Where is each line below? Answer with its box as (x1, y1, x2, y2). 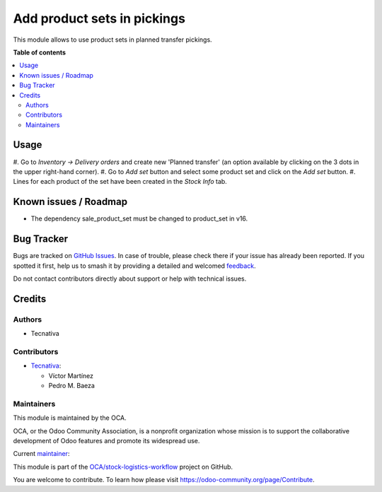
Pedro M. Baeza (48, 382, 95, 390)
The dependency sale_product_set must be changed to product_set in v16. (30, 214, 248, 223)
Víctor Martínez (48, 371, 94, 380)
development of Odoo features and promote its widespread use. (13, 436, 200, 445)
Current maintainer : (13, 450, 70, 458)
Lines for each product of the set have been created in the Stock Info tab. (13, 177, 228, 186)
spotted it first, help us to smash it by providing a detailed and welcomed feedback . (13, 262, 256, 270)
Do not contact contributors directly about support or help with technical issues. (13, 274, 247, 283)
